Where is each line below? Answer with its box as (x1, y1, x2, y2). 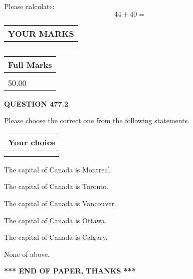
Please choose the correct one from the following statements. (4, 115, 190, 126)
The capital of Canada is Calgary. (4, 232, 108, 242)
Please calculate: (4, 1, 55, 11)
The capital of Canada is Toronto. (4, 181, 109, 192)
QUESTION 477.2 (4, 98, 69, 109)
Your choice (8, 136, 56, 148)
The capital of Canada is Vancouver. (4, 198, 116, 208)
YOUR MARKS (8, 27, 74, 39)
